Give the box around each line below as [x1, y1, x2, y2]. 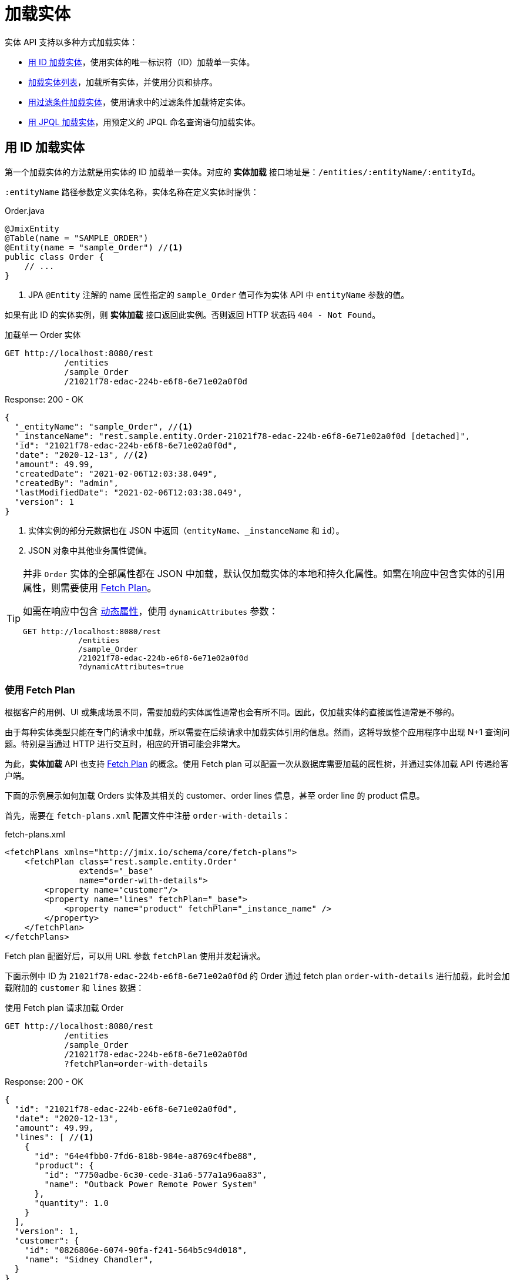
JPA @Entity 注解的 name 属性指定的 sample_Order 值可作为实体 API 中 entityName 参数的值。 [28, 289, 409, 300]
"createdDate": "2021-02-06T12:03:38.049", [14, 468, 218, 478]
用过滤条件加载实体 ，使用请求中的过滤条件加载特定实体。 [28, 96, 250, 107]
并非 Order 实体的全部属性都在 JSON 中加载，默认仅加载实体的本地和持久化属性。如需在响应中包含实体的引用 [23, 567, 505, 579]
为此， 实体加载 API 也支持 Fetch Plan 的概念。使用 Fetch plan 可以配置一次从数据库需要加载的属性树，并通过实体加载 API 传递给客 [5, 759, 509, 769]
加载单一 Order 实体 [5, 329, 81, 340]
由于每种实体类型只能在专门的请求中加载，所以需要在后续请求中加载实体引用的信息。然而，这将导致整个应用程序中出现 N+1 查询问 [5, 727, 510, 738]
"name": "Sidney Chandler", [24, 1255, 153, 1265]
